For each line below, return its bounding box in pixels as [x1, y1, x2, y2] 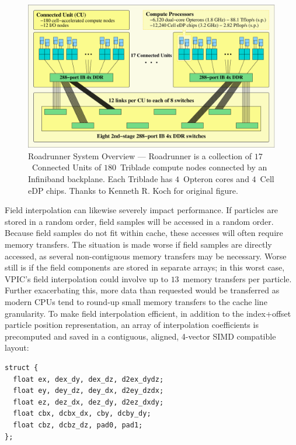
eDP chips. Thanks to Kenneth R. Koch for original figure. [28, 184, 238, 196]
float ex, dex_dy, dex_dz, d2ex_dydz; [13, 375, 164, 384]
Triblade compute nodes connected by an [120, 161, 267, 173]
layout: [5, 341, 29, 354]
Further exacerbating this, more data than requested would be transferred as [5, 284, 280, 296]
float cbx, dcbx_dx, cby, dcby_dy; [13, 409, 151, 418]
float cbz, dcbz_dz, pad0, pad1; [13, 420, 143, 429]
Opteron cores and [183, 173, 249, 185]
